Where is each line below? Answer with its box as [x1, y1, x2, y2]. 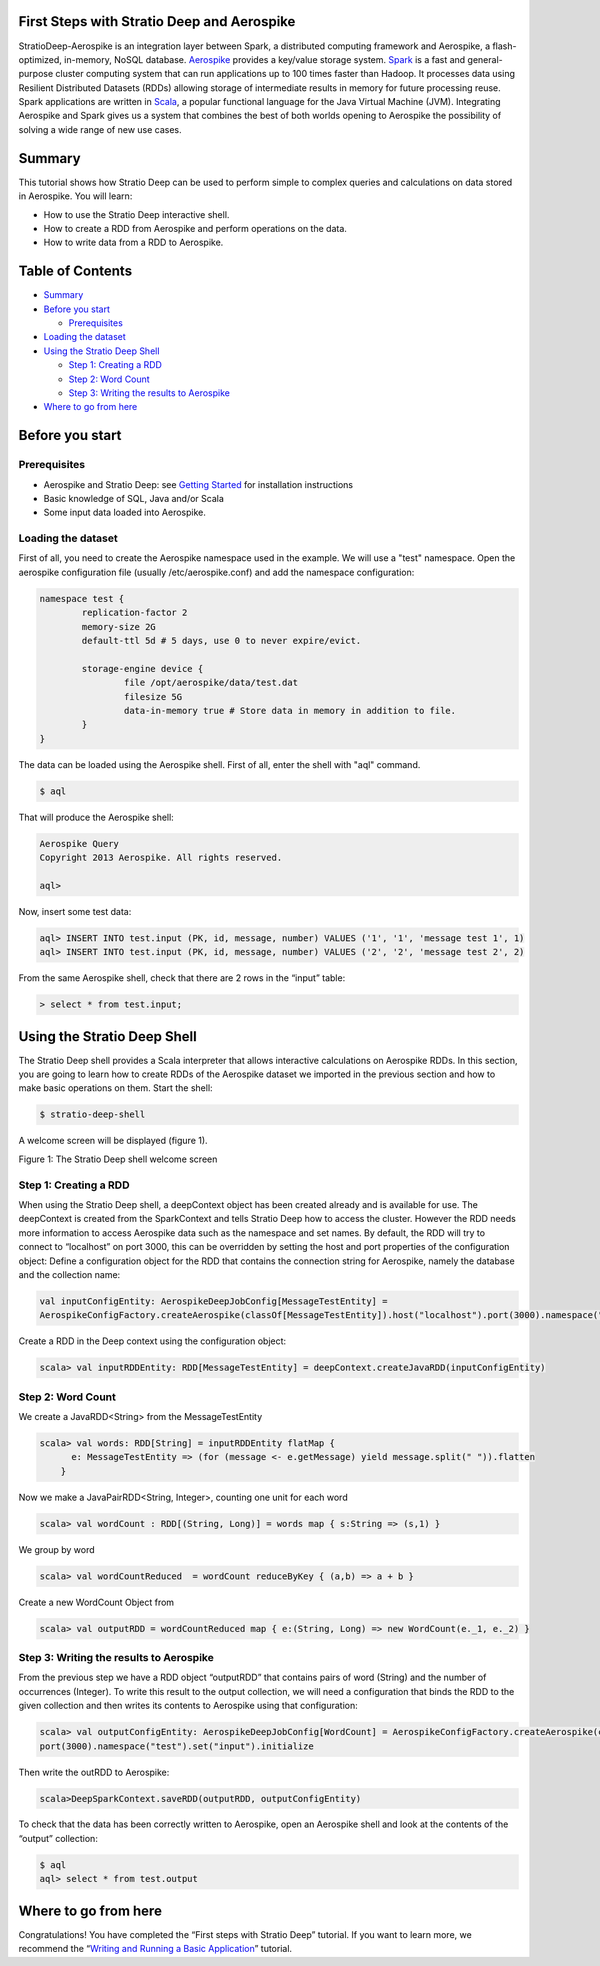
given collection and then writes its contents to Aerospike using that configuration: [18, 1700, 359, 1712]
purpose [18, 68, 54, 80]
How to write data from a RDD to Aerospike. [43, 236, 224, 249]
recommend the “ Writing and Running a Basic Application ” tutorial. [18, 1943, 293, 1955]
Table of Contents [18, 263, 133, 280]
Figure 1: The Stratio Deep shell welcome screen [18, 1153, 218, 1165]
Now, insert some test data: [18, 905, 132, 917]
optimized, [18, 53, 62, 65]
